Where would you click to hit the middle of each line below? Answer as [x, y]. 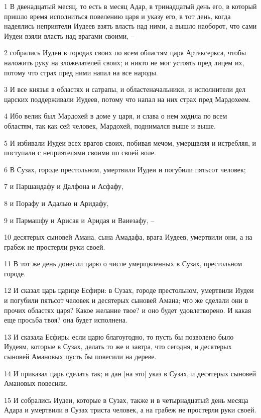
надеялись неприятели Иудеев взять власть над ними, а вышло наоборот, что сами [130, 26]
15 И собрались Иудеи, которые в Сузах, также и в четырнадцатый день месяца [126, 400]
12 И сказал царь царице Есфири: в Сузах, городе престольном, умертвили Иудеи [129, 290]
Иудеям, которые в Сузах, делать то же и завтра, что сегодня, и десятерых [118, 346]
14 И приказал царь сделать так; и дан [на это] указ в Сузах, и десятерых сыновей [130, 373]
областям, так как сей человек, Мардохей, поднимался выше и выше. [110, 125]
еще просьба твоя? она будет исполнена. [66, 320]
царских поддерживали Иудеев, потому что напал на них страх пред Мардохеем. [127, 99]
